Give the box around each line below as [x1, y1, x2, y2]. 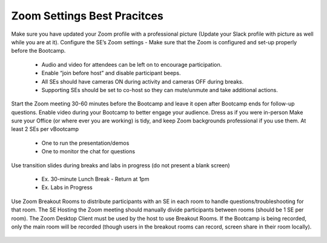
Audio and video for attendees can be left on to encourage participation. [41, 61, 222, 68]
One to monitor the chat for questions [41, 148, 136, 155]
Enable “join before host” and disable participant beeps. [41, 70, 181, 77]
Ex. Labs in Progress [41, 184, 93, 191]
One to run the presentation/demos [41, 139, 130, 147]
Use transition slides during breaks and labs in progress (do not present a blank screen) [11, 161, 230, 169]
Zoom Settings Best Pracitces [11, 9, 163, 22]
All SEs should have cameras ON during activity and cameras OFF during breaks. [41, 78, 244, 85]
